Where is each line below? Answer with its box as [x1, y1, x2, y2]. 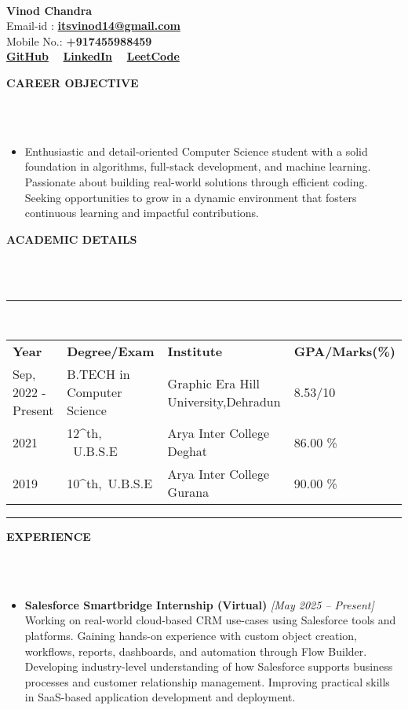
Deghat [167, 442, 208, 461]
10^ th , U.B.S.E [67, 473, 153, 492]
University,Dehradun [167, 392, 281, 410]
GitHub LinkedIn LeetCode [6, 48, 180, 64]
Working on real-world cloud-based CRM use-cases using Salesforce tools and [24, 612, 396, 628]
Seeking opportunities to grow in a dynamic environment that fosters [24, 189, 357, 205]
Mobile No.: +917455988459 [6, 32, 152, 49]
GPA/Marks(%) [293, 342, 395, 361]
